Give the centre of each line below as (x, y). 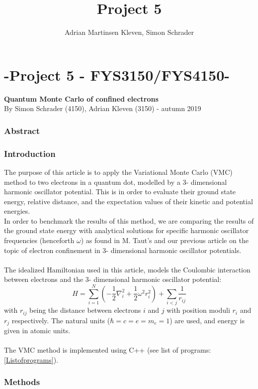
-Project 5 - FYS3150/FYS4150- (117, 74)
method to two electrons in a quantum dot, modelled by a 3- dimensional (116, 182)
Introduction (30, 153)
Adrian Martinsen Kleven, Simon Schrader (129, 32)
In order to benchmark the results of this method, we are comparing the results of (129, 220)
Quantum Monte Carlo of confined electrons (81, 98)
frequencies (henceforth (39, 240)
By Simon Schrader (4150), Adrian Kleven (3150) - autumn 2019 (103, 108)
